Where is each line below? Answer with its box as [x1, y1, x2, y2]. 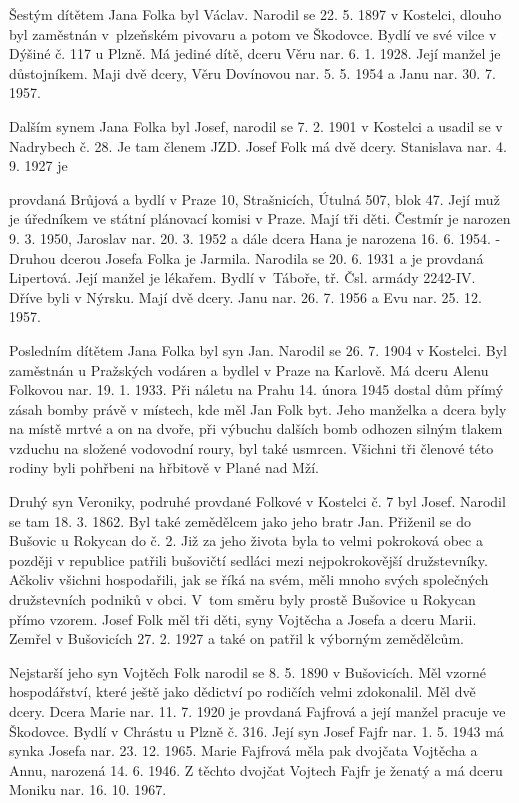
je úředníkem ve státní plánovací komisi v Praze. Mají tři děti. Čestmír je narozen [9, 208, 511, 229]
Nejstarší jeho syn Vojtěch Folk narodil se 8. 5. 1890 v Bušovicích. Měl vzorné [9, 661, 486, 682]
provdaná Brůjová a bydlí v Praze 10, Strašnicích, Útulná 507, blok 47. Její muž [9, 188, 500, 209]
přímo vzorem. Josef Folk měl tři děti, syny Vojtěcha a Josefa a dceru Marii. [9, 608, 477, 629]
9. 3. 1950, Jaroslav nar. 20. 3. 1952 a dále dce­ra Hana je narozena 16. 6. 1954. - [9, 227, 501, 248]
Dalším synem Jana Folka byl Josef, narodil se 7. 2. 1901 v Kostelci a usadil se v [9, 115, 503, 136]
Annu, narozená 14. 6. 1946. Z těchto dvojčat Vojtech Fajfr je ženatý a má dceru [9, 759, 503, 780]
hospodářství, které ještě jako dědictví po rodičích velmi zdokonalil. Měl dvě [9, 681, 476, 702]
